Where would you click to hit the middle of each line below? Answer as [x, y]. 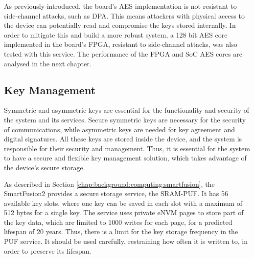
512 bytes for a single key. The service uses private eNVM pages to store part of [124, 212]
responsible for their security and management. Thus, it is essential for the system [127, 148]
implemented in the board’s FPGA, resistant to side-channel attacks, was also [121, 44]
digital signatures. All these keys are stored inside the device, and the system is [123, 139]
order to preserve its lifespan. [48, 250]
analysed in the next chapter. [48, 63]
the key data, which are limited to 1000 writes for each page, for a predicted [118, 222]
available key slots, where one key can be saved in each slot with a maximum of [123, 203]
